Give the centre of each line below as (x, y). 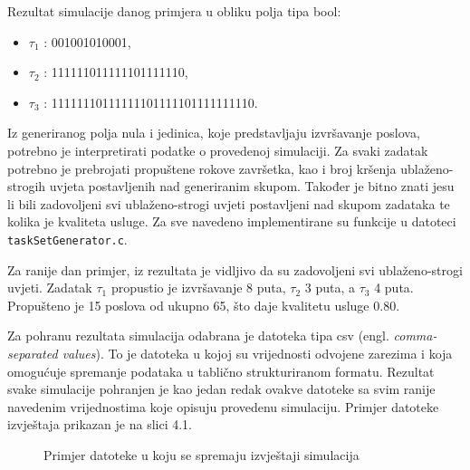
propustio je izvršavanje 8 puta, (198, 288)
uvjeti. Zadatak (50, 288)
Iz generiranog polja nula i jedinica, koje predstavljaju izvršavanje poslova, (214, 133)
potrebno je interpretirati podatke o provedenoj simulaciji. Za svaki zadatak (218, 150)
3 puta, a (330, 288)
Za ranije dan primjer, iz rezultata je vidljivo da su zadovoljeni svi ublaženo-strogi (235, 269)
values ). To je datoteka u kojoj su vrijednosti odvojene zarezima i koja (257, 353)
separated (33, 353)
